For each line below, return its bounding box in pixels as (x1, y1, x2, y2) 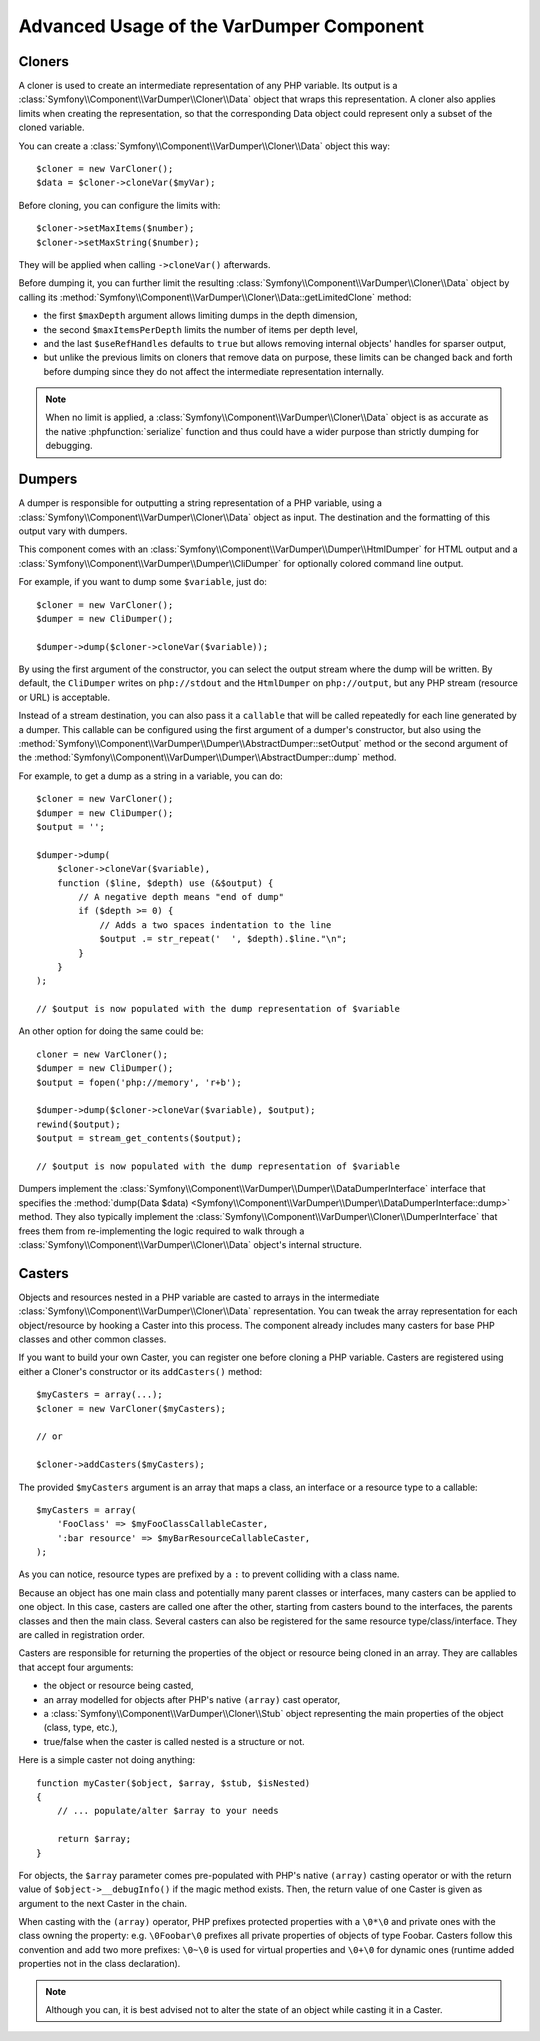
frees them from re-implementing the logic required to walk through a (18, 1225, 305, 1237)
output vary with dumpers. (18, 525, 128, 537)
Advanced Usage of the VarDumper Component (18, 15, 425, 37)
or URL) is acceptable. (18, 691, 110, 703)
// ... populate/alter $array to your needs (56, 1805, 279, 1817)
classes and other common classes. (18, 1333, 167, 1345)
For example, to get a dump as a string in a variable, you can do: (18, 770, 284, 782)
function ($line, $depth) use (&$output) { (56, 877, 274, 889)
